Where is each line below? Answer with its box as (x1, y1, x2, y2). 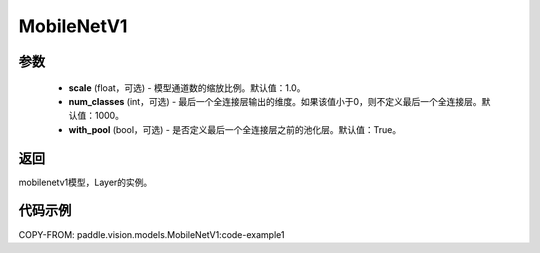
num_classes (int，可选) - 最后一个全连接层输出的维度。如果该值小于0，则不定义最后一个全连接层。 (68, 95, 482, 107)
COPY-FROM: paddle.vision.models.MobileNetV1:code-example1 (18, 228, 285, 240)
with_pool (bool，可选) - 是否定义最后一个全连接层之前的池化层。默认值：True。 (68, 123, 402, 135)
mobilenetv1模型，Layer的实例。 (18, 176, 153, 188)
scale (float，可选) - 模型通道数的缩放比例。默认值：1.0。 (68, 81, 306, 94)
